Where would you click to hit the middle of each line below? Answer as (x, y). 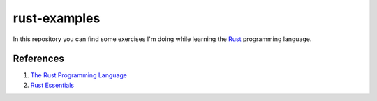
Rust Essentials (52, 85)
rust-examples (57, 18)
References (38, 59)
